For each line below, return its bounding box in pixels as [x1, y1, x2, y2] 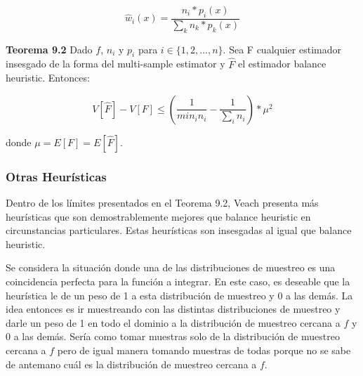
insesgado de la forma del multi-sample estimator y [6, 56, 225, 71]
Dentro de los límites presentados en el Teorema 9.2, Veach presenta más [6, 195, 319, 210]
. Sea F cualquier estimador [223, 41, 341, 56]
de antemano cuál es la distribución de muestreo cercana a [6, 356, 257, 371]
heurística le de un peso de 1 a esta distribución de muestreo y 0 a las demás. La [6, 287, 353, 302]
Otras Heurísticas [6, 167, 107, 185]
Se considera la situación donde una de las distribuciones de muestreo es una [6, 260, 336, 275]
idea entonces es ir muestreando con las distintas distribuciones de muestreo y [6, 302, 341, 316]
